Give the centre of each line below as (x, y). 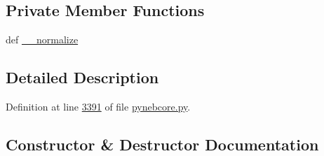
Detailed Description (82, 77)
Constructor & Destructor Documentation (162, 144)
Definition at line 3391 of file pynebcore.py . (98, 106)
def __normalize (42, 40)
